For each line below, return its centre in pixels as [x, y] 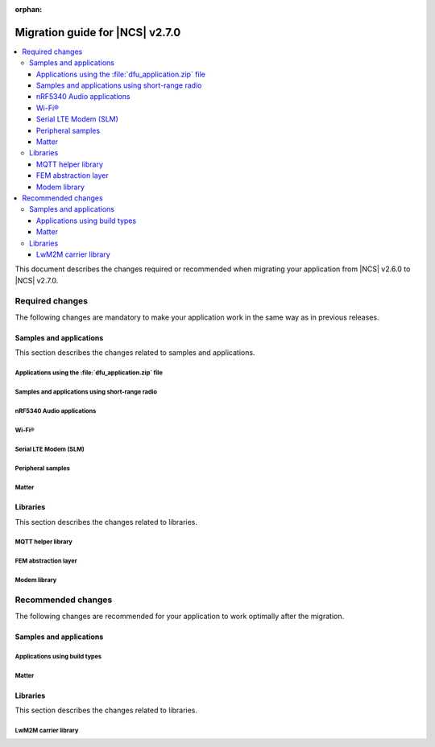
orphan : [29, 9]
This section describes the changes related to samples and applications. [135, 353]
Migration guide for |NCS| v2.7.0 [98, 32]
